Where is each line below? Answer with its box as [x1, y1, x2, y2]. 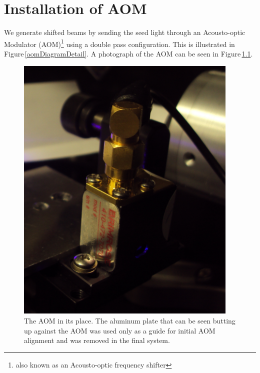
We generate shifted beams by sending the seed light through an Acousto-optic [4, 27, 245, 37]
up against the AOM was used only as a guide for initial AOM [24, 325, 215, 335]
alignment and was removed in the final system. [24, 335, 170, 345]
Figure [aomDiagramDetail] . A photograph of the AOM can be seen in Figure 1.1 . [4, 48, 253, 58]
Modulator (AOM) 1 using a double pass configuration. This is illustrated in [4, 37, 235, 49]
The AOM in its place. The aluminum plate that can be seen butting [24, 315, 235, 325]
